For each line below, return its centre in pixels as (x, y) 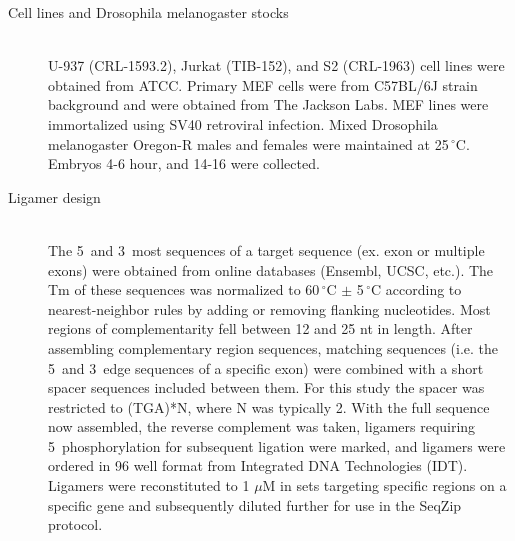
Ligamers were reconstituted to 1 (149, 485)
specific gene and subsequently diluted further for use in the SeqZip (255, 504)
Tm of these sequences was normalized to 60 (184, 289)
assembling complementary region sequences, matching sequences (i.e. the (273, 347)
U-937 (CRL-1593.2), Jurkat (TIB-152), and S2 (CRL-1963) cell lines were (276, 65)
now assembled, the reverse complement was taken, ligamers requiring (262, 426)
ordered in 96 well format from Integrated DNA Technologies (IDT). (258, 465)
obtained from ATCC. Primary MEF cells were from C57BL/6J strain (263, 84)
